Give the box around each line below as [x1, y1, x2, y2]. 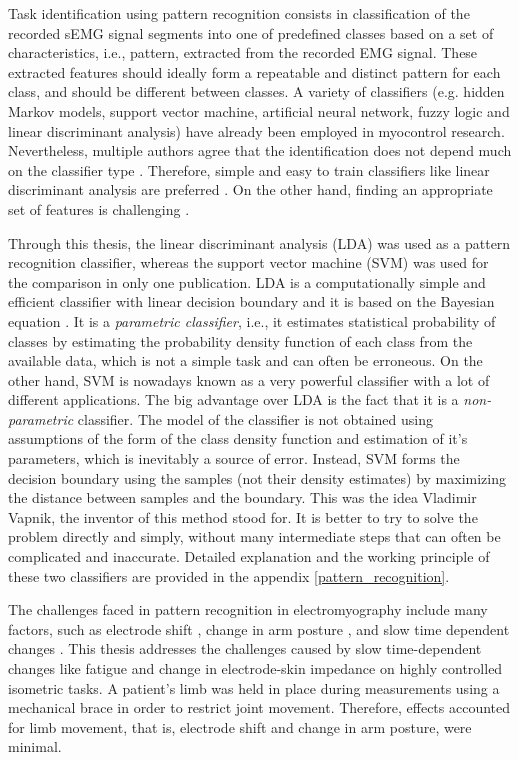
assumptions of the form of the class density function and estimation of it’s [8, 428, 468, 449]
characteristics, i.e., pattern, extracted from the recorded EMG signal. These [8, 42, 478, 63]
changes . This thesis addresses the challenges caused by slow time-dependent [8, 638, 482, 659]
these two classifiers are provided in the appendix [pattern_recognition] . [8, 565, 450, 586]
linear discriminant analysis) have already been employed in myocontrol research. [8, 120, 505, 141]
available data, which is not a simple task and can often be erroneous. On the [8, 350, 483, 371]
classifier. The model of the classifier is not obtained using [77, 408, 433, 429]
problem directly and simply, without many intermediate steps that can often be [8, 526, 501, 547]
